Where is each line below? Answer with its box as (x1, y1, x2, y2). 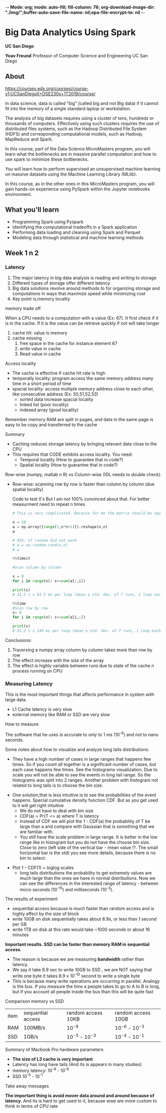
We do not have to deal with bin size (19, 808, 94, 814)
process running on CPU (12, 668, 63, 674)
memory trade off (5, 305, 41, 311)
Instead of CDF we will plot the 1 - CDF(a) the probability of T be (19, 818, 151, 824)
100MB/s (23, 1024, 46, 1031)
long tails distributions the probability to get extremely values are (19, 870, 152, 875)
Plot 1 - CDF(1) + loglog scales (12, 865, 74, 871)
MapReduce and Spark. (5, 136, 53, 142)
